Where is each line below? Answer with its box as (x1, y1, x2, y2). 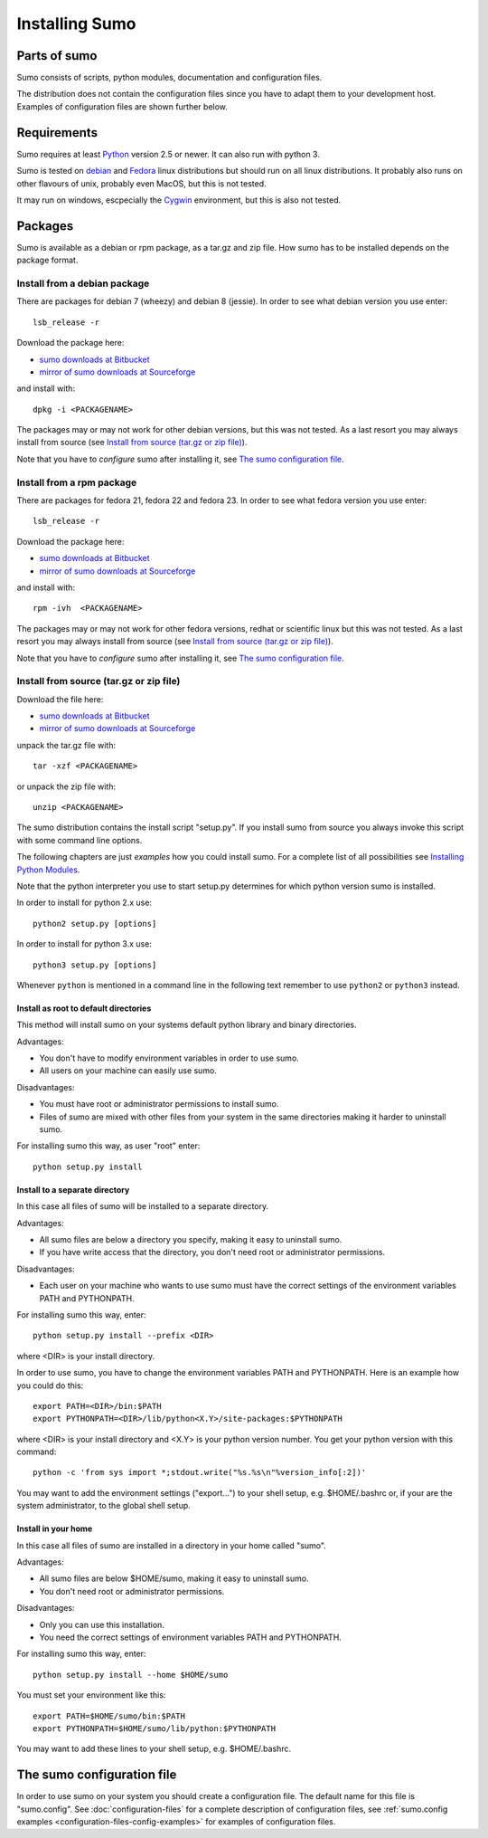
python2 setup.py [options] (33, 919, 157, 929)
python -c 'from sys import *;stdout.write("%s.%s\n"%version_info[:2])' (33, 1467, 367, 1478)
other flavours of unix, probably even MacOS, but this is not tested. (16, 177, 267, 189)
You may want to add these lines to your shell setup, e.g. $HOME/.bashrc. (16, 1743, 292, 1755)
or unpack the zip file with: (16, 781, 117, 792)
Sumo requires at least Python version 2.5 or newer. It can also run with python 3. (16, 148, 320, 159)
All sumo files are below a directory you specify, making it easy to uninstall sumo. (39, 1234, 343, 1244)
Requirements (16, 125, 99, 140)
